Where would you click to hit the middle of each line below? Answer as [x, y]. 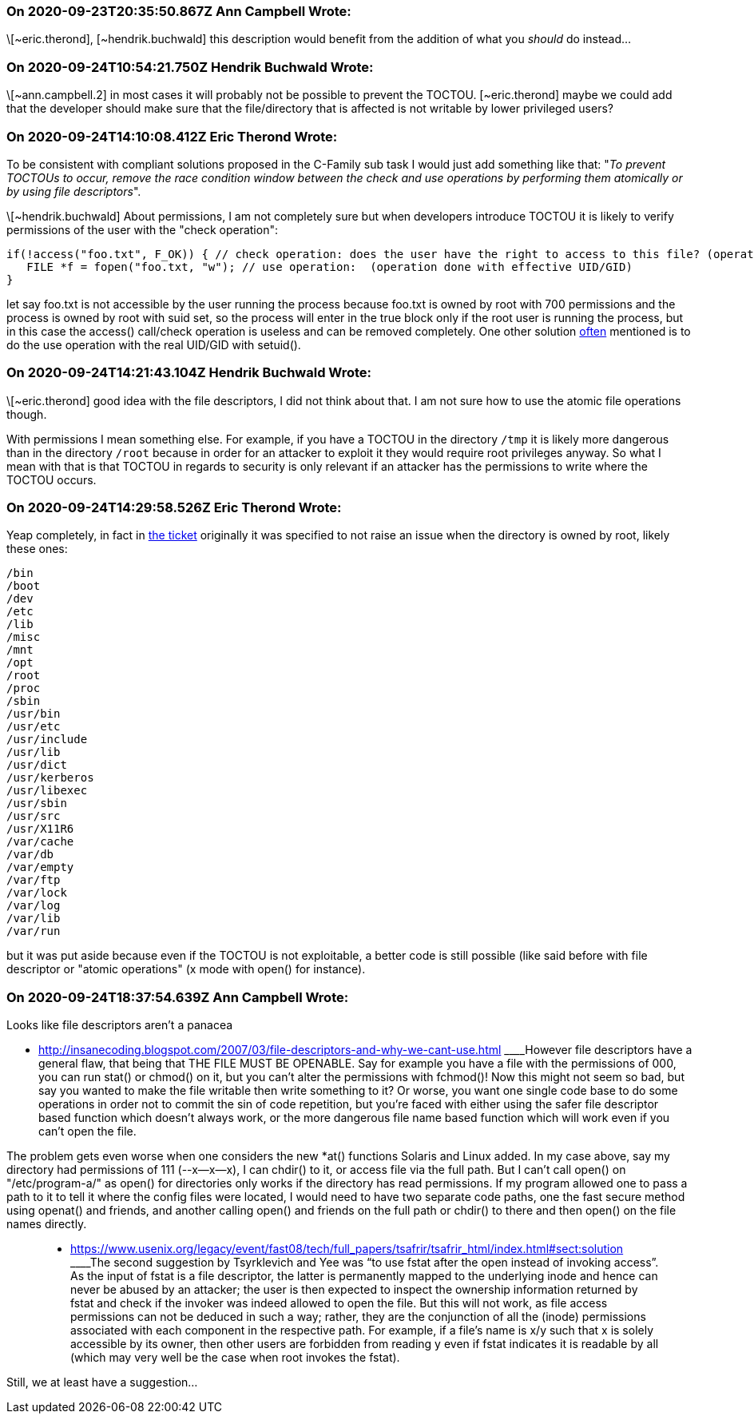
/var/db [30, 855]
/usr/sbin [37, 803]
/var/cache [40, 842]
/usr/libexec [47, 791]
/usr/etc [34, 727]
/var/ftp [34, 880]
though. [27, 414]
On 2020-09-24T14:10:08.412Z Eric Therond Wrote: [172, 136]
